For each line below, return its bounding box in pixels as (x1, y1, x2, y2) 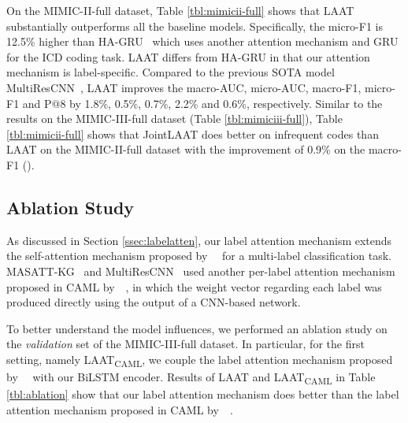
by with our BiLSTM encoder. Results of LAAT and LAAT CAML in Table (6, 369, 376, 387)
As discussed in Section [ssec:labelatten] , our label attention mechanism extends (6, 232, 392, 248)
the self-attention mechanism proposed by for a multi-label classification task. (6, 247, 391, 264)
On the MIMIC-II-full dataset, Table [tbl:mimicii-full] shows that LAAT (6, 2, 354, 18)
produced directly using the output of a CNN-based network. (6, 294, 301, 310)
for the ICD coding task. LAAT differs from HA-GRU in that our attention (6, 48, 370, 65)
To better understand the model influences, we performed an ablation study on (6, 320, 388, 336)
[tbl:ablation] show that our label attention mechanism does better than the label (6, 386, 399, 403)
